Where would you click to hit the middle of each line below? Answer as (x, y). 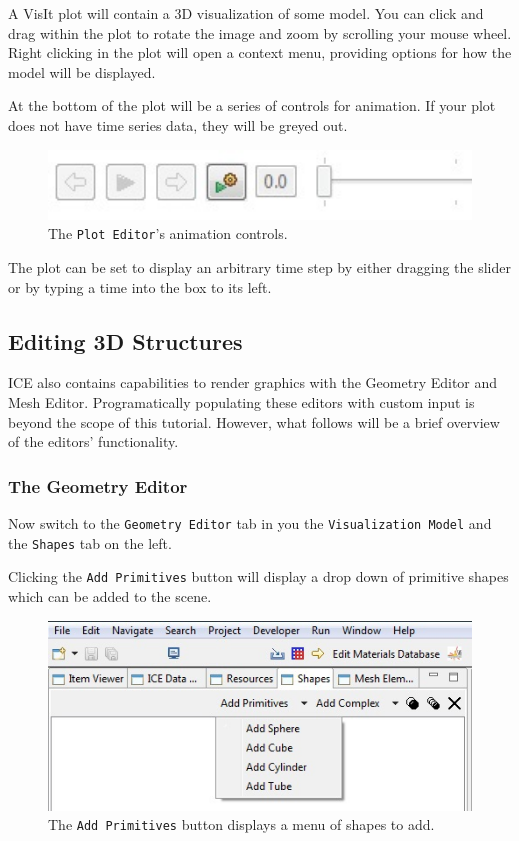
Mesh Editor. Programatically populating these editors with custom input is (241, 401)
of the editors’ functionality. (93, 441)
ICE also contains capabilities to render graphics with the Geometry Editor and (253, 382)
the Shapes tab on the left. (90, 542)
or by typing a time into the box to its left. (140, 286)
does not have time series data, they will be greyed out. (178, 124)
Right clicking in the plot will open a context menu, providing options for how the (260, 52)
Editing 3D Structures (125, 340)
